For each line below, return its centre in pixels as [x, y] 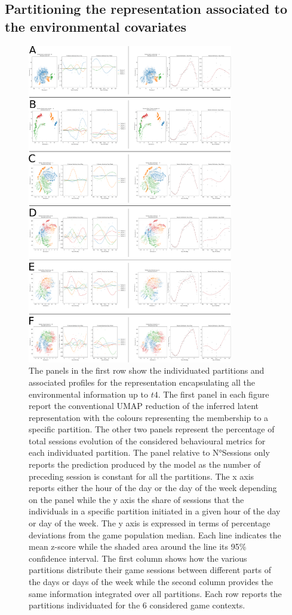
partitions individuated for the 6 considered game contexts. [137, 605]
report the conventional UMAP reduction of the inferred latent [144, 406]
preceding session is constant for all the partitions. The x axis [142, 476]
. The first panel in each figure [213, 394]
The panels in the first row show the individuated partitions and [147, 370]
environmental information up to [89, 394]
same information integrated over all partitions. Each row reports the [155, 593]
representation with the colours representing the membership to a [149, 417]
